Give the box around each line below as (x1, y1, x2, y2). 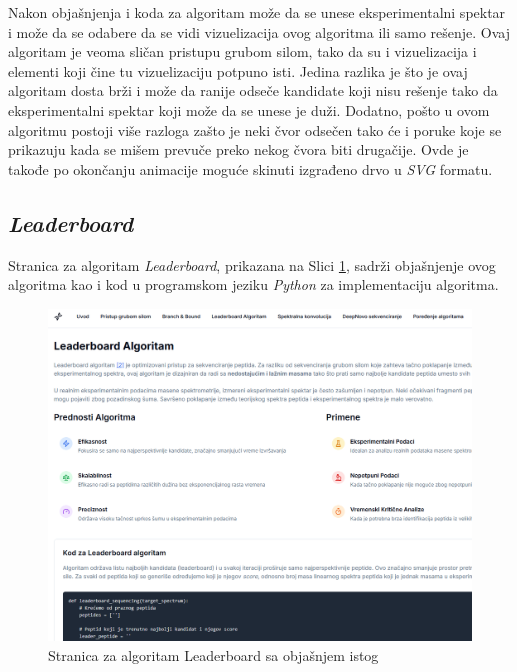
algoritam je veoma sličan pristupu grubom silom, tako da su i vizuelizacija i (8, 41, 477, 62)
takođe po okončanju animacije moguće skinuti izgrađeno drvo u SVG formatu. (8, 158, 493, 179)
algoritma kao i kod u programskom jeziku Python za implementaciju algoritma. (8, 274, 499, 295)
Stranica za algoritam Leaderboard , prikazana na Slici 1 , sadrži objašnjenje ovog (8, 254, 496, 275)
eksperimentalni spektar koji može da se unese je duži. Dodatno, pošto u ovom (8, 99, 490, 120)
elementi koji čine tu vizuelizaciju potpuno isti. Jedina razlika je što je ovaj (8, 60, 468, 81)
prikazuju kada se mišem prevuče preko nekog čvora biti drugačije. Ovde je (8, 139, 469, 160)
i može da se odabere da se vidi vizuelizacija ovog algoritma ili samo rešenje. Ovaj (8, 21, 511, 42)
